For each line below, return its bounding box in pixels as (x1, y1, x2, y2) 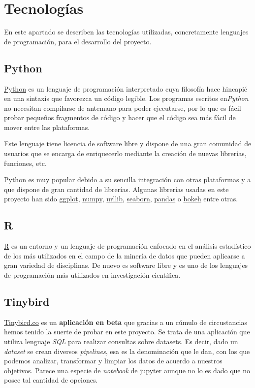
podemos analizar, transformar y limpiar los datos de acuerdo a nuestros (4, 356, 223, 366)
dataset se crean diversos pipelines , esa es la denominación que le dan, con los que (4, 346, 250, 356)
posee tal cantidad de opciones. (4, 375, 98, 385)
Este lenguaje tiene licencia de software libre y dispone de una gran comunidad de (4, 138, 252, 149)
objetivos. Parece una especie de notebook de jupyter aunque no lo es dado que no (4, 365, 250, 375)
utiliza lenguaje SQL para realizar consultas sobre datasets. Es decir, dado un (4, 336, 238, 347)
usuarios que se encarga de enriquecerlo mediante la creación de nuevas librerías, (4, 148, 247, 159)
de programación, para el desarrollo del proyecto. (4, 36, 152, 46)
